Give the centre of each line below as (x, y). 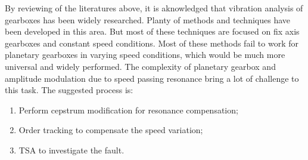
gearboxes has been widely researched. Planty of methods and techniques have (148, 19)
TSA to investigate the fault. (71, 150)
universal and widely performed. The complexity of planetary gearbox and (140, 66)
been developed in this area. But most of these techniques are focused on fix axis (152, 31)
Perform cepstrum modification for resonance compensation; (128, 110)
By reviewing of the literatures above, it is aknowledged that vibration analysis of (154, 8)
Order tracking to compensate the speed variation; (111, 130)
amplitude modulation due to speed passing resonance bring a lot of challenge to (152, 78)
